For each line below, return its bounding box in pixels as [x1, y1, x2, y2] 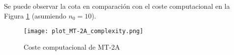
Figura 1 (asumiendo [4, 10, 66, 20]
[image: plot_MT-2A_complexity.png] [24, 28, 144, 35]
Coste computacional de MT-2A [24, 41, 120, 52]
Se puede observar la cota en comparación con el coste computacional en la [4, 1, 230, 11]
